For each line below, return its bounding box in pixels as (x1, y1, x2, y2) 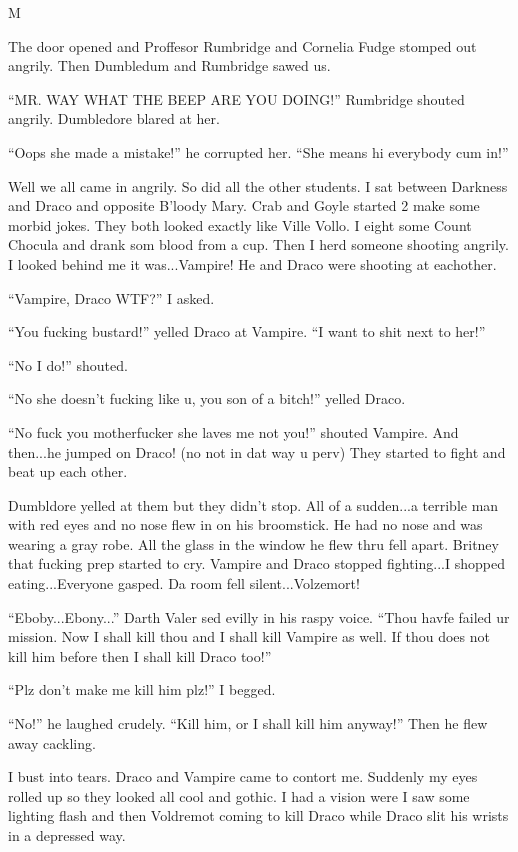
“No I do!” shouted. (8, 354, 128, 375)
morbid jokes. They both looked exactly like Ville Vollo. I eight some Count (8, 214, 472, 235)
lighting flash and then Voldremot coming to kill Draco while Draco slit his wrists (8, 805, 509, 826)
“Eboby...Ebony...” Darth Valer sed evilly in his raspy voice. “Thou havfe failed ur (8, 606, 510, 627)
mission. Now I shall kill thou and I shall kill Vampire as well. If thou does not (8, 626, 490, 647)
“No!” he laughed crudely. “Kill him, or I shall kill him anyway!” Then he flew (8, 713, 488, 734)
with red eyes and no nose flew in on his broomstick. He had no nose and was (8, 514, 483, 535)
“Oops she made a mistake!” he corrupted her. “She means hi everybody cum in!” (8, 141, 509, 162)
